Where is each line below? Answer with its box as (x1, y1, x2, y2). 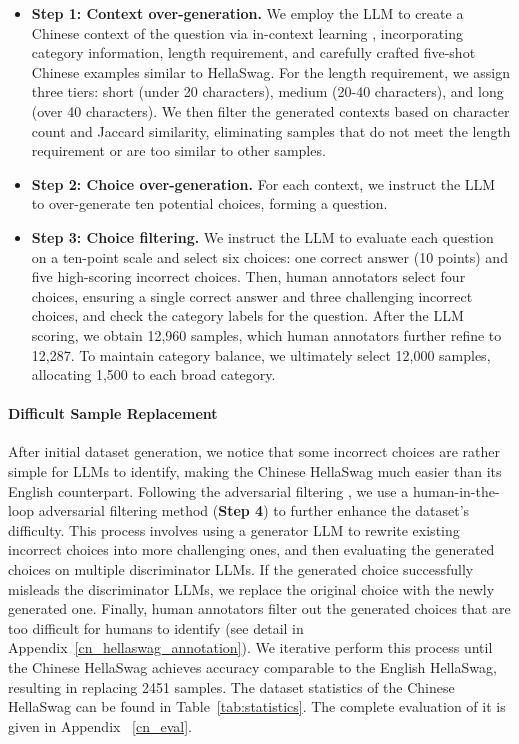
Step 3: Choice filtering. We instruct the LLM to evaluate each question (31, 226, 494, 247)
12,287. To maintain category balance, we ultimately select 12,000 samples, (31, 344, 491, 365)
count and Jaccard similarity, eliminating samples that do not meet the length (31, 120, 511, 141)
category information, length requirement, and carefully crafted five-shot (31, 42, 476, 63)
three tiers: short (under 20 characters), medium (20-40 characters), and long (31, 81, 504, 102)
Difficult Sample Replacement (8, 403, 218, 424)
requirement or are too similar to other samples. (31, 140, 326, 161)
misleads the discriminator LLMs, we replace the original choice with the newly (8, 578, 495, 599)
